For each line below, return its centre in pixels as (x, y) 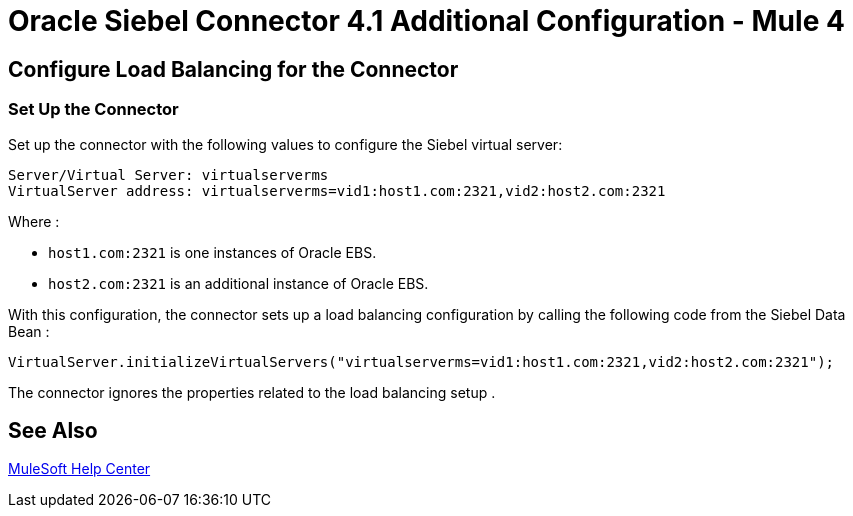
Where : (34, 221)
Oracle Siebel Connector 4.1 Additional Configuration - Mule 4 (426, 21)
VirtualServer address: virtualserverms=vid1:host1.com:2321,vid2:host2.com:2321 (337, 190)
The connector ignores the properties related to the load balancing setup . (252, 392)
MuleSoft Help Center (79, 469)
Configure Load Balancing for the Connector (233, 69)
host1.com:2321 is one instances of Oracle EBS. (212, 252)
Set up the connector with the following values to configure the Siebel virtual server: (285, 144)
